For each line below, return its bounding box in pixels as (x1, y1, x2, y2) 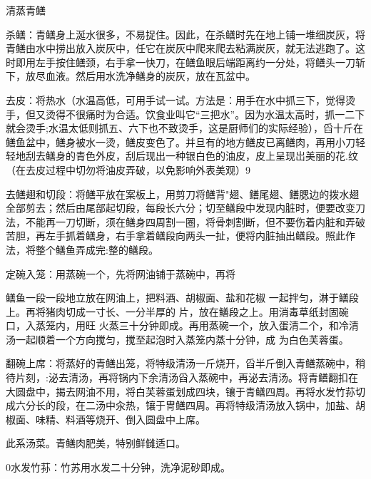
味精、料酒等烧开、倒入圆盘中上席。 (35, 411, 205, 426)
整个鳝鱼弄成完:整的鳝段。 (35, 242, 158, 257)
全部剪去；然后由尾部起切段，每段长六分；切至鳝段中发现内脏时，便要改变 (6, 200, 355, 215)
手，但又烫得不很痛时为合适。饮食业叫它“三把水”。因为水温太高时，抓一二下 (6, 106, 365, 121)
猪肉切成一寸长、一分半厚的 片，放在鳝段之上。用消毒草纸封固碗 (45, 304, 349, 319)
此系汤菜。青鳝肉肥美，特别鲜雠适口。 (6, 436, 185, 450)
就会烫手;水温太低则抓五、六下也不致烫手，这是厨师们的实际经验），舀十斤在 (6, 120, 363, 135)
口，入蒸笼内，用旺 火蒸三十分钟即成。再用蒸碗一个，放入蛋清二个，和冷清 (6, 318, 359, 333)
